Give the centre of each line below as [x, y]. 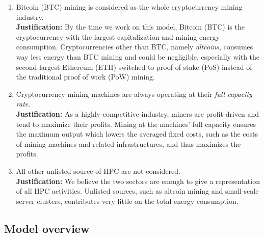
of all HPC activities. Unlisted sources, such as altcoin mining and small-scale [137, 191]
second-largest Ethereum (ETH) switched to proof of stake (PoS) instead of [134, 67]
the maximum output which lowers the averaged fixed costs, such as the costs [137, 134]
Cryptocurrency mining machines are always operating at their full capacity [134, 94]
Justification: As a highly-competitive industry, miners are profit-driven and [138, 113]
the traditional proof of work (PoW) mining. [85, 77]
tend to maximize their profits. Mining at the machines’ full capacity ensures [136, 124]
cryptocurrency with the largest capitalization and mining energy [118, 36]
